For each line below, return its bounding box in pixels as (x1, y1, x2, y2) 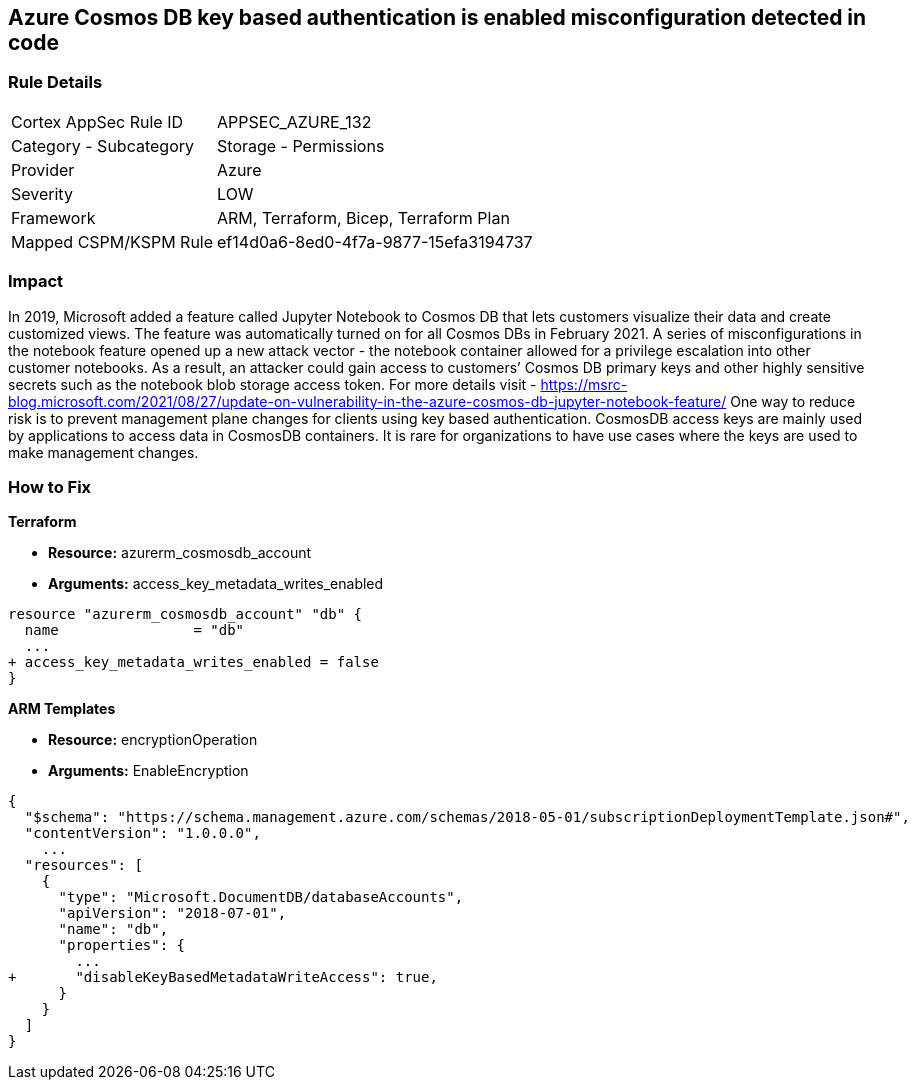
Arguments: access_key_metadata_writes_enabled (48, 575, 384, 593)
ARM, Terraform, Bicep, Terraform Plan (217, 207, 510, 228)
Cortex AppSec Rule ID (11, 111, 184, 132)
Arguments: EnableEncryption (48, 762, 249, 780)
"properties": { (58, 937, 186, 954)
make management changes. (8, 443, 199, 461)
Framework (11, 207, 96, 228)
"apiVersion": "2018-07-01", (58, 905, 287, 922)
